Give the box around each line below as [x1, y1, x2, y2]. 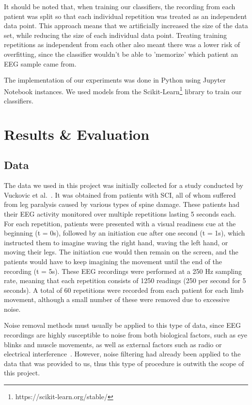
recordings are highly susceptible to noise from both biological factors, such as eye [4, 330, 247, 340]
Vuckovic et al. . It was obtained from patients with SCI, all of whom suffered [4, 189, 236, 200]
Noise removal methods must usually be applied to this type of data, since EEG [4, 320, 241, 330]
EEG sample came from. [4, 58, 77, 68]
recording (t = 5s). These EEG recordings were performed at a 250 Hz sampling [4, 266, 242, 276]
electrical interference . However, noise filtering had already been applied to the [4, 349, 241, 359]
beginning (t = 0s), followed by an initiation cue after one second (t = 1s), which [4, 228, 245, 238]
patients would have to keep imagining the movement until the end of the [4, 256, 222, 266]
